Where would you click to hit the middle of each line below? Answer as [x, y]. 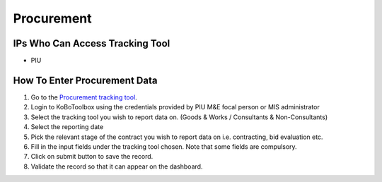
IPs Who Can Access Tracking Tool [92, 43]
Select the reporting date [67, 127]
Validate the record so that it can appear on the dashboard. [117, 166]
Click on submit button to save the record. [92, 157]
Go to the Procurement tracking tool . [84, 97]
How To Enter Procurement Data [85, 80]
